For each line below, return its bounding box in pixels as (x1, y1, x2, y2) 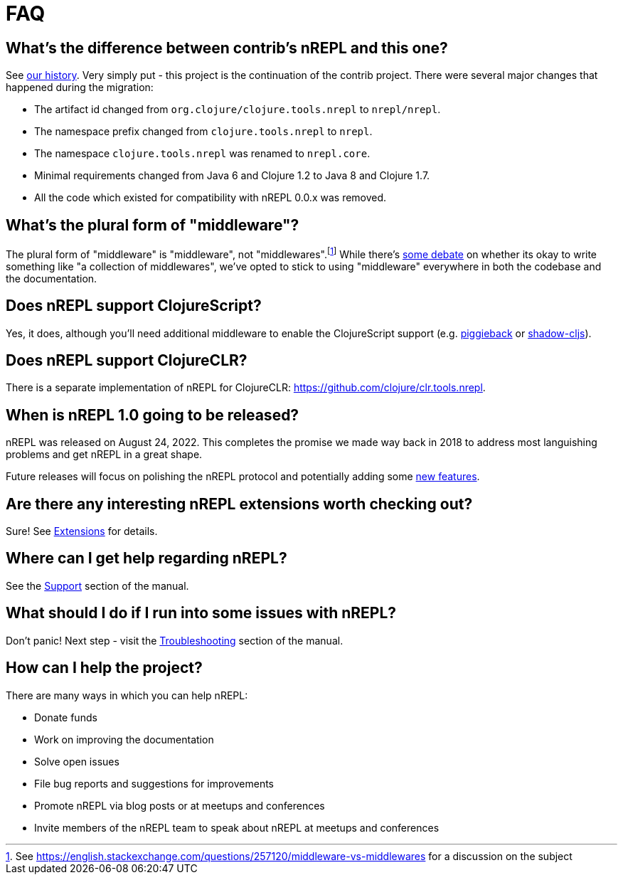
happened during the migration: (6, 81, 154, 94)
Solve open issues (34, 755, 119, 768)
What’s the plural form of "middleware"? (6, 216, 299, 234)
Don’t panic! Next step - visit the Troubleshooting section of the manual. (6, 634, 344, 647)
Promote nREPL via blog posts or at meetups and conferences (34, 799, 325, 812)
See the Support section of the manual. (6, 579, 189, 592)
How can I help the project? (6, 659, 203, 677)
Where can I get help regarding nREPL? (6, 549, 287, 568)
